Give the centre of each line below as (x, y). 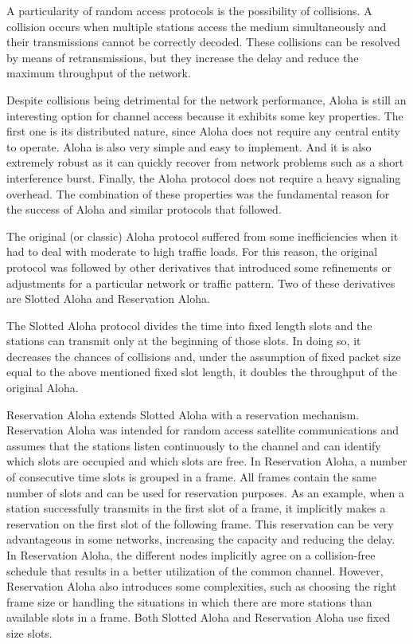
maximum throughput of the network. (99, 73)
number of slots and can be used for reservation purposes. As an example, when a (206, 492)
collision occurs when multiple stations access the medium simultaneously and (197, 26)
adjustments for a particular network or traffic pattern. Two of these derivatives (201, 283)
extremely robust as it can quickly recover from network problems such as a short (205, 162)
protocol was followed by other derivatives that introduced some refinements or (199, 267)
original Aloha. (43, 388)
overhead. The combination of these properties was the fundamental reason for (198, 193)
